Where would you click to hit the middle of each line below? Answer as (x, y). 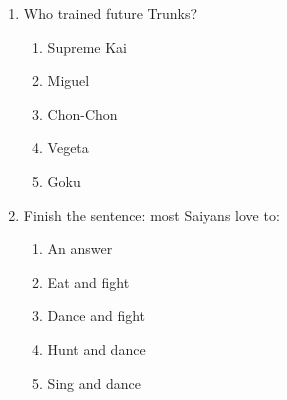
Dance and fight (96, 315)
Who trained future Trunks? (110, 13)
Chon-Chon (82, 113)
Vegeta (68, 147)
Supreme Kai (87, 46)
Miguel (68, 80)
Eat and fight (88, 281)
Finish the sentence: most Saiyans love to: (151, 214)
